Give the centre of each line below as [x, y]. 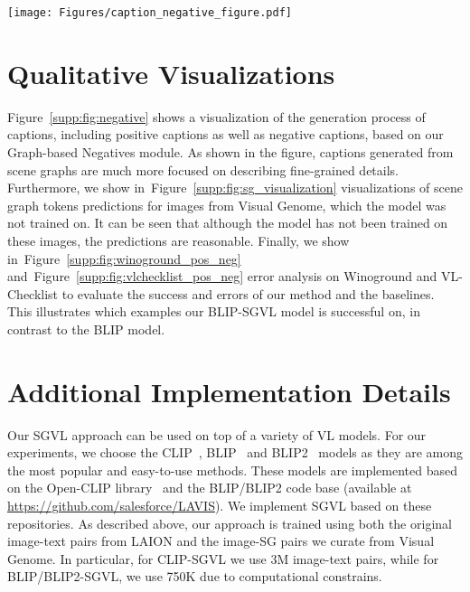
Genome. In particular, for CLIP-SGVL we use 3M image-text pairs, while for [223, 558]
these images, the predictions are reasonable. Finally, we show [179, 240]
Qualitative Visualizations [171, 73]
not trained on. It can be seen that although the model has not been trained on [228, 223]
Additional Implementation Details [229, 391]
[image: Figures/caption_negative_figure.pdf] [150, 13]
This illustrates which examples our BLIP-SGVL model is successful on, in [214, 311]
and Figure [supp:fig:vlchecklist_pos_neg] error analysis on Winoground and [222, 276]
